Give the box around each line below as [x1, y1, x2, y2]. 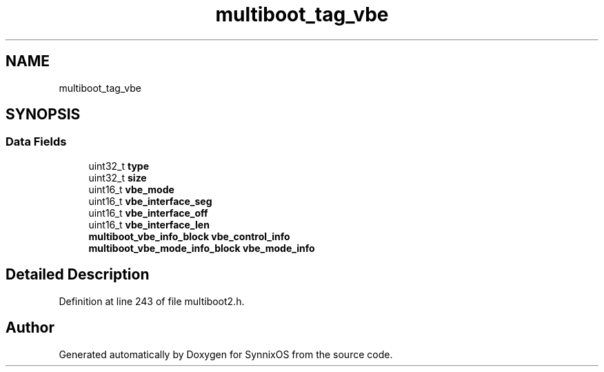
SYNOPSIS [6, 106, 81, 124]
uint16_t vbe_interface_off [88, 206, 208, 219]
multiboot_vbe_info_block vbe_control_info [88, 230, 290, 242]
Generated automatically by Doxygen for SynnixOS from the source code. [59, 348, 393, 360]
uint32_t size [88, 171, 147, 184]
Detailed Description [6, 266, 150, 284]
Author [6, 319, 54, 337]
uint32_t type [88, 159, 150, 172]
